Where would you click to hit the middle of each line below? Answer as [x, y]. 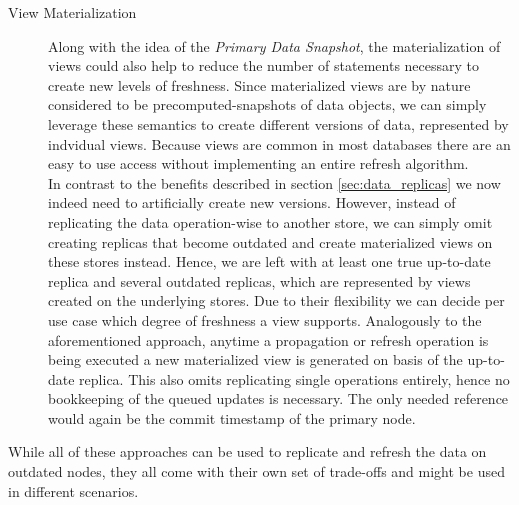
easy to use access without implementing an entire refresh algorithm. [258, 163]
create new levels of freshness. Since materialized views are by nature [259, 84]
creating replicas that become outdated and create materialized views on [270, 241]
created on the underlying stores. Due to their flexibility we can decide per [276, 300]
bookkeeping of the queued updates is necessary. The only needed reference [278, 398]
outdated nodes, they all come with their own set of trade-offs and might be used [256, 471]
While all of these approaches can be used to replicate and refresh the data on [247, 451]
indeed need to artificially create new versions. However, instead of [252, 202]
